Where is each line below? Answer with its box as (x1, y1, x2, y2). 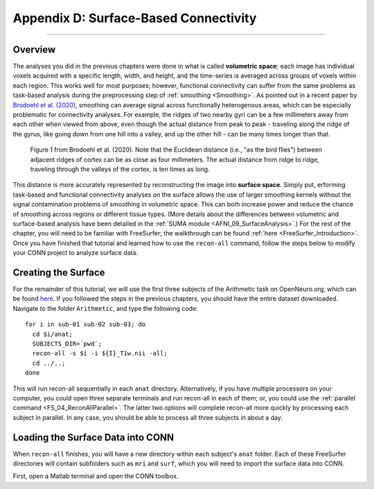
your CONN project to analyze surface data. (12, 249, 139, 257)
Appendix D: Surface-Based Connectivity (12, 10, 257, 26)
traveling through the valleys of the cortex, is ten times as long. (30, 165, 211, 173)
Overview (12, 44, 56, 55)
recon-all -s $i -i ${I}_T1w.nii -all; (32, 350, 168, 357)
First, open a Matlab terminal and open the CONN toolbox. (12, 472, 179, 481)
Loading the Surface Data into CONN (12, 432, 175, 443)
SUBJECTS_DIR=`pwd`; (32, 339, 103, 348)
